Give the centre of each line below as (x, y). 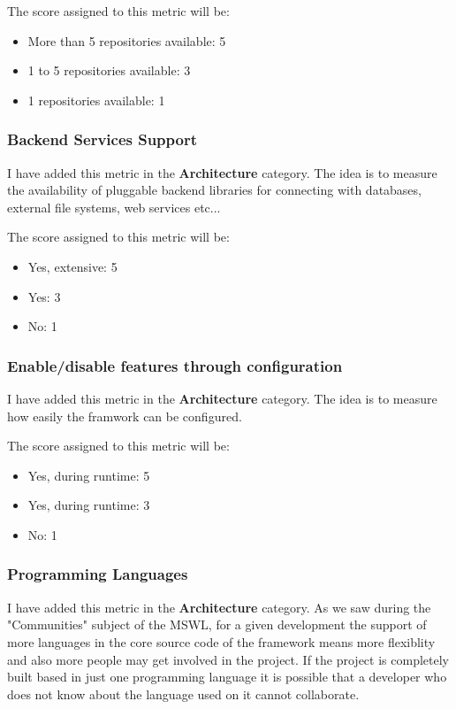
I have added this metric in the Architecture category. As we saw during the (219, 607)
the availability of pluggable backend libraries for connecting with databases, (214, 190)
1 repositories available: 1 (96, 100)
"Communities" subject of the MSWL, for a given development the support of (217, 624)
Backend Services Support (103, 139)
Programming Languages (98, 574)
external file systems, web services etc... (114, 207)
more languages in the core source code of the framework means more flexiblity (221, 641)
